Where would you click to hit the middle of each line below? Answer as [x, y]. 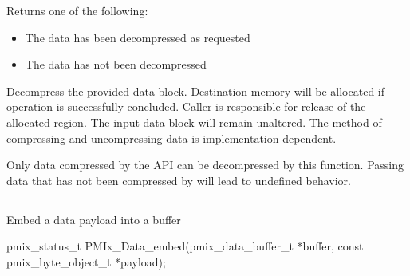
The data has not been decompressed [116, 64]
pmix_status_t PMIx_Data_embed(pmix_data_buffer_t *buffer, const [185, 246]
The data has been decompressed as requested [138, 37]
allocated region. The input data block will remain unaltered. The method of [194, 122]
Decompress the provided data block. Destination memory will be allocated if [196, 91]
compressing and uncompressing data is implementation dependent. [171, 138]
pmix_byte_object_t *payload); [86, 261]
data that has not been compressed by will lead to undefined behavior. [179, 180]
